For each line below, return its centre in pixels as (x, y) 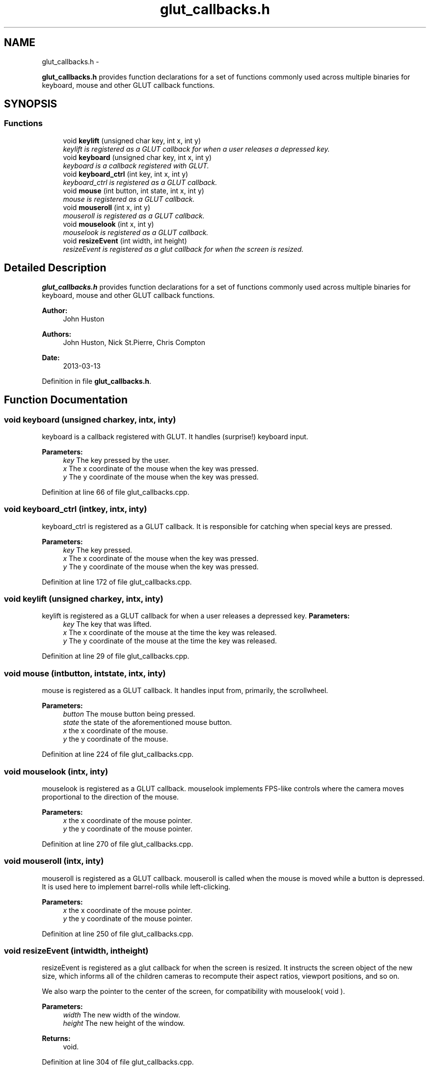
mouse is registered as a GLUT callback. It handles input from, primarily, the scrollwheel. (185, 691)
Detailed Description (55, 268)
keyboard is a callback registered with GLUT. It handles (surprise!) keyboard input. (175, 436)
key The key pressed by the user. (117, 460)
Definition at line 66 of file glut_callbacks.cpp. (116, 492)
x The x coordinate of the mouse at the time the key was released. (170, 633)
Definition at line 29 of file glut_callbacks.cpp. (116, 656)
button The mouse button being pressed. (129, 714)
